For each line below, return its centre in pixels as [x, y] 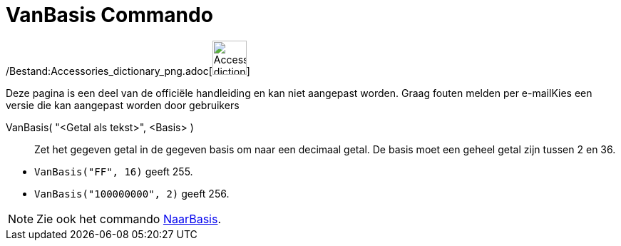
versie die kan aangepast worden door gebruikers [123, 105]
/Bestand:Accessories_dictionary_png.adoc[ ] [128, 71]
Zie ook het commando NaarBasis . [129, 219]
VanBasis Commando [109, 15]
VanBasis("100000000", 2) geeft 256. [132, 193]
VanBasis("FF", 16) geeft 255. [114, 171]
